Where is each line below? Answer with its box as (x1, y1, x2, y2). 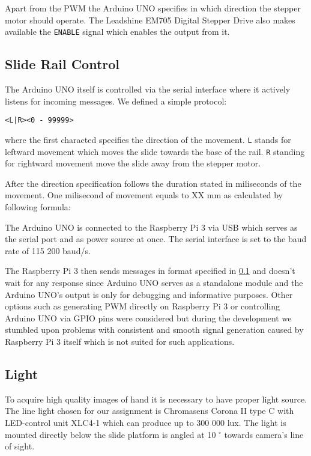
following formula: (5, 200, 71, 213)
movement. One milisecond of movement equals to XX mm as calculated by (5, 189, 283, 201)
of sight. (5, 440, 35, 452)
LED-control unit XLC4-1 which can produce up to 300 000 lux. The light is (5, 416, 286, 428)
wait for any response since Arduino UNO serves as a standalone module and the (5, 276, 303, 288)
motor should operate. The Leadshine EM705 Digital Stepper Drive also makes (5, 13, 295, 26)
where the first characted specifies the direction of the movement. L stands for (5, 133, 291, 145)
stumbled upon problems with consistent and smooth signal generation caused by (5, 323, 304, 336)
